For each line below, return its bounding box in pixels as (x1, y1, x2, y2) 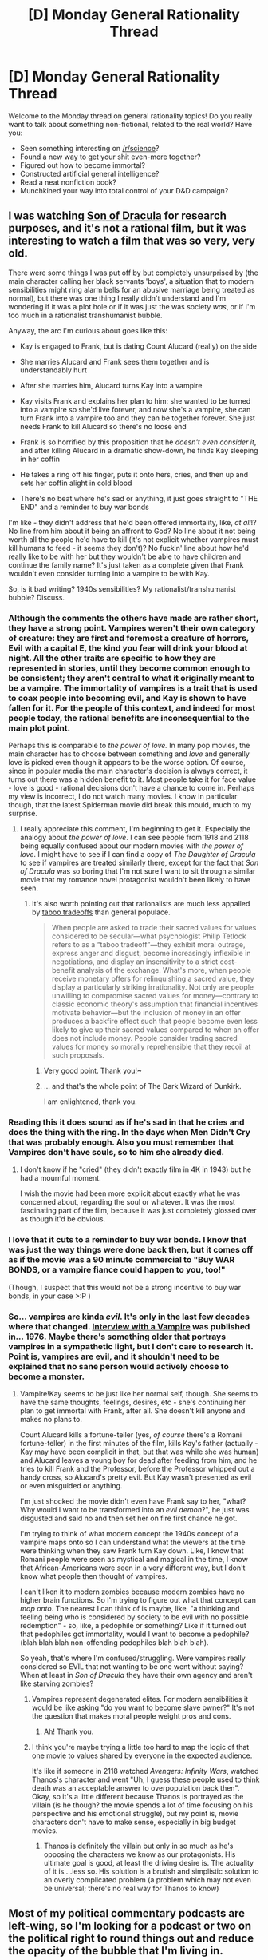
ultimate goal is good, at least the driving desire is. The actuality (43, 1858, 254, 1867)
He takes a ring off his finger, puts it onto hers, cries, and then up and (19, 469, 249, 479)
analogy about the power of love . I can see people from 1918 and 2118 (19, 833, 249, 843)
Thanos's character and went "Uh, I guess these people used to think (31, 1775, 260, 1784)
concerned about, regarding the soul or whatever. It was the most (19, 1197, 235, 1207)
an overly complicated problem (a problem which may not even (43, 1874, 251, 1884)
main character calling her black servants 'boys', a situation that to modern (8, 276, 254, 285)
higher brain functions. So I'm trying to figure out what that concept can (19, 1595, 257, 1604)
